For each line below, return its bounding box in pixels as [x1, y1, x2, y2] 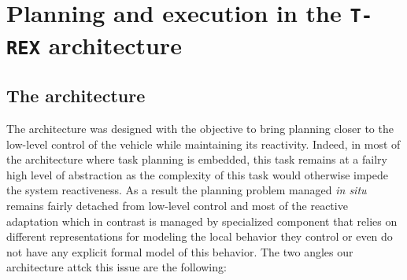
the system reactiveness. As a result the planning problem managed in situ [6, 182, 367, 198]
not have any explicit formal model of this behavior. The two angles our [6, 243, 353, 260]
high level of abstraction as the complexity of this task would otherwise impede [6, 166, 389, 182]
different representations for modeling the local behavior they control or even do [6, 228, 393, 245]
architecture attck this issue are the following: [6, 259, 227, 275]
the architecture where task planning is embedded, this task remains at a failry [6, 151, 387, 168]
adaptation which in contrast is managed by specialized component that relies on [6, 212, 398, 229]
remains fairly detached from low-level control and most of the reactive [6, 197, 348, 213]
